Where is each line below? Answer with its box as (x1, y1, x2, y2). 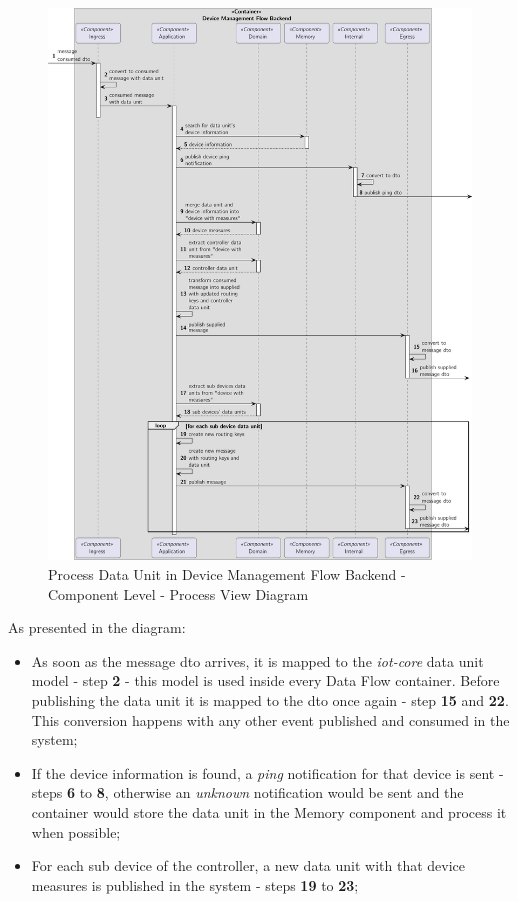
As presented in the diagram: (8, 617, 186, 638)
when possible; (31, 821, 121, 842)
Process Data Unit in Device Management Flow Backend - (48, 563, 406, 584)
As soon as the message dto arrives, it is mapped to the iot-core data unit (31, 650, 484, 671)
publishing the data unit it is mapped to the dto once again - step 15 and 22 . (31, 689, 509, 710)
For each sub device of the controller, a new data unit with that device (31, 855, 466, 876)
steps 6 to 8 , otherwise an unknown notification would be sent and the (31, 782, 464, 803)
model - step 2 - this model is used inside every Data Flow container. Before (31, 670, 500, 691)
